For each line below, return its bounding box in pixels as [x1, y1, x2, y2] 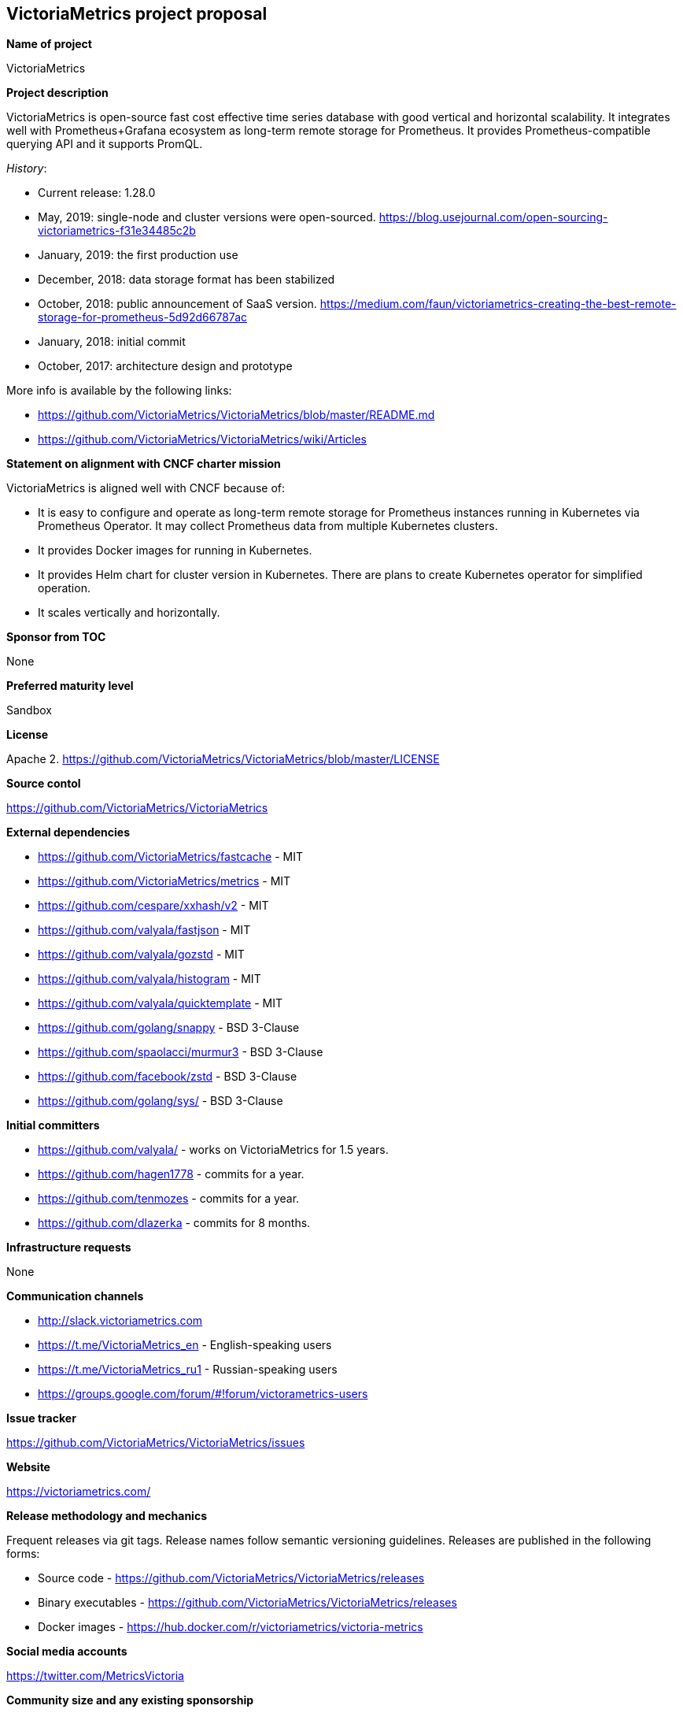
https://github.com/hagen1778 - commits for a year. [38, 1167, 305, 1181]
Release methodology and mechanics [6, 1509, 207, 1523]
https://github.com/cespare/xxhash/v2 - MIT [38, 899, 269, 913]
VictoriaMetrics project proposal [6, 4, 268, 24]
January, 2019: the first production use [38, 248, 238, 262]
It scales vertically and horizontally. [38, 606, 220, 620]
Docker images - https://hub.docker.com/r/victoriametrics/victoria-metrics [38, 1620, 423, 1634]
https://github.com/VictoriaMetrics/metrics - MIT [38, 874, 291, 888]
